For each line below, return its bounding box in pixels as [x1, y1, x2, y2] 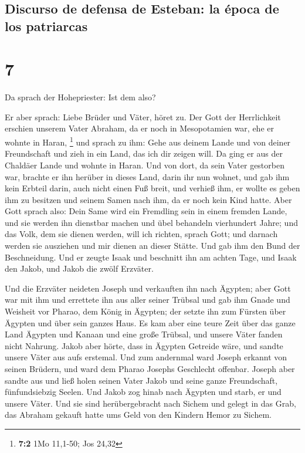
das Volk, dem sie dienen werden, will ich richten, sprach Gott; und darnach [5, 228, 278, 240]
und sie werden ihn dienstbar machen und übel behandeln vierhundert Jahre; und [5, 216, 298, 228]
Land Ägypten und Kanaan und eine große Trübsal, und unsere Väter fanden [5, 328, 283, 340]
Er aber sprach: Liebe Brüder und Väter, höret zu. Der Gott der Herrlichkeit [5, 110, 281, 123]
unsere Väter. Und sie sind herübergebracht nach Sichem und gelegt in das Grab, [5, 397, 296, 409]
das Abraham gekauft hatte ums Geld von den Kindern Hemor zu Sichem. [5, 408, 272, 421]
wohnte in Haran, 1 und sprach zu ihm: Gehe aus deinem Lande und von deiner [5, 134, 291, 148]
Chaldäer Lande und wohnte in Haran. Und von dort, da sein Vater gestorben [5, 158, 284, 171]
